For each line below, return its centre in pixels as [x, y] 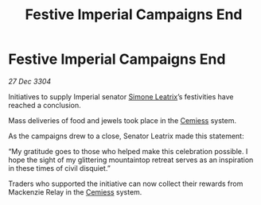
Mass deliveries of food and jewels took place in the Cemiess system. [123, 120]
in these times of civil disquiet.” [60, 168]
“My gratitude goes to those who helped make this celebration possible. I [128, 151]
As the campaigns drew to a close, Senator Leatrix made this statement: [126, 136]
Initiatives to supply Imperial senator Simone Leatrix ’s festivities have [121, 96]
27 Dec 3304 [30, 81]
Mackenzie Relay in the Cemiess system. [75, 191]
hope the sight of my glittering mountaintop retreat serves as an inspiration [131, 160]
